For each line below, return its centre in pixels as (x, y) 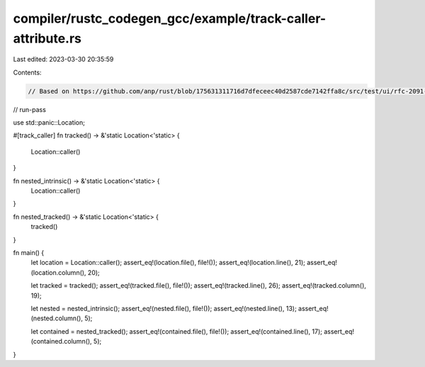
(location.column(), (58, 272)
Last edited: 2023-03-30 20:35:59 (63, 60)
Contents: (27, 72)
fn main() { (29, 253)
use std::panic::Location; (49, 123)
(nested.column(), (57, 318)
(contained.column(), (61, 341)
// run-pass (29, 109)
